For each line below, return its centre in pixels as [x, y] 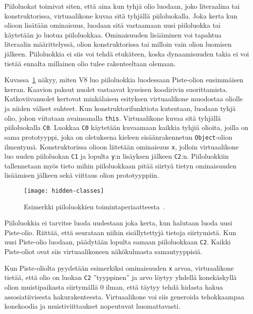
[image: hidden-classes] [64, 191]
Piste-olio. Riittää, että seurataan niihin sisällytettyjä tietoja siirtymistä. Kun [120, 232]
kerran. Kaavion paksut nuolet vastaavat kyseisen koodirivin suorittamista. [116, 89]
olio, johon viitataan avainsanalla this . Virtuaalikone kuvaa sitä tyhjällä [113, 118]
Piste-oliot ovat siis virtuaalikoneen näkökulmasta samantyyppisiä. [103, 251]
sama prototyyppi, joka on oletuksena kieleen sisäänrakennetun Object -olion [118, 137]
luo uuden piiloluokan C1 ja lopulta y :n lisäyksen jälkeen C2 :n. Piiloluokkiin [117, 156]
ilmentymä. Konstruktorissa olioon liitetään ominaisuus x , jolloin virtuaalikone [122, 146]
